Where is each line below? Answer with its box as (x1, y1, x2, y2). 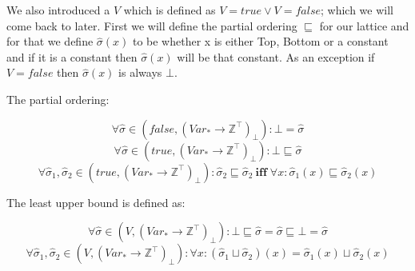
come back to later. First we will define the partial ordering (6, 17, 297, 34)
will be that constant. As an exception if (177, 48, 375, 65)
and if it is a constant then (6, 48, 138, 65)
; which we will (321, 2, 394, 18)
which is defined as (123, 2, 216, 18)
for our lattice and (319, 17, 409, 34)
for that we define (6, 33, 94, 50)
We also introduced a (6, 2, 110, 18)
